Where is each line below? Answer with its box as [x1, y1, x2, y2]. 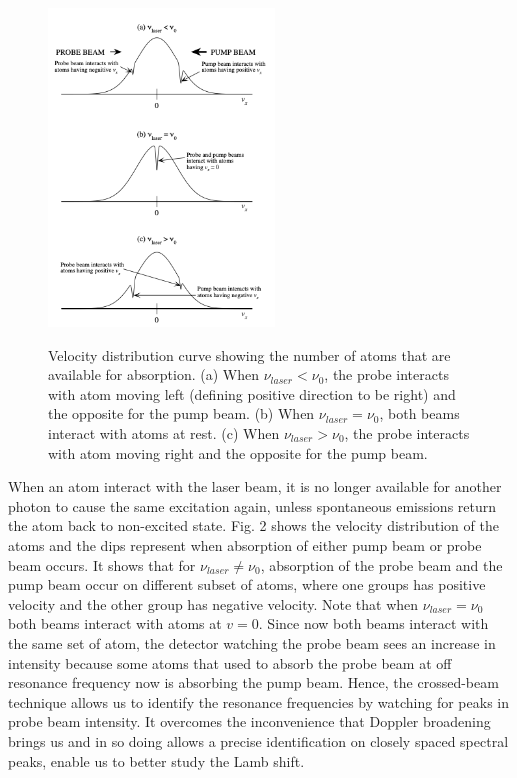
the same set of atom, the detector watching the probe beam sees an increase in [8, 632, 496, 653]
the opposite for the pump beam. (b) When [48, 403, 315, 424]
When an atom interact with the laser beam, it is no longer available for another [8, 476, 502, 497]
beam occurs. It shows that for [8, 554, 196, 575]
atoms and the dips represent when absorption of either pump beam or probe [8, 534, 482, 555]
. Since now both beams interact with [258, 613, 489, 634]
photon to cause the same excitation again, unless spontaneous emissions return [8, 495, 497, 516]
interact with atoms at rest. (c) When [48, 423, 280, 443]
